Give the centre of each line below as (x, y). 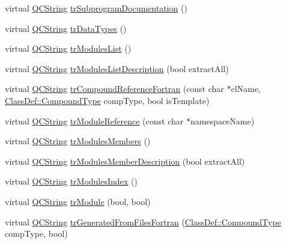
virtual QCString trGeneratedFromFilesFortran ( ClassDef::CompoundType (143, 221)
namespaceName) (222, 120)
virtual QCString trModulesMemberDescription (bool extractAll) (125, 161)
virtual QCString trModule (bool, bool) (78, 201)
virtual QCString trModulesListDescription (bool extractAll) (117, 68)
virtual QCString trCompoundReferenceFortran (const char (114, 89)
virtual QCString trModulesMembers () (78, 141)
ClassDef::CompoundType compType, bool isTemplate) (107, 100)
